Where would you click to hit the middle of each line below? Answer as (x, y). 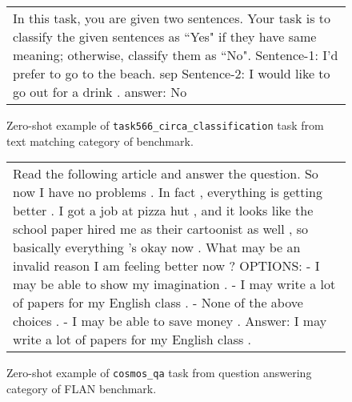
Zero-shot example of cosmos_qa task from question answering (159, 373)
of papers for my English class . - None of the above (158, 303)
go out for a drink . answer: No (100, 92)
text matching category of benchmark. (100, 141)
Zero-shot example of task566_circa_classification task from (165, 125)
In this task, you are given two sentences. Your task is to (172, 18)
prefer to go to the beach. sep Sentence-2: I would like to (172, 73)
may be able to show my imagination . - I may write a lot (174, 284)
